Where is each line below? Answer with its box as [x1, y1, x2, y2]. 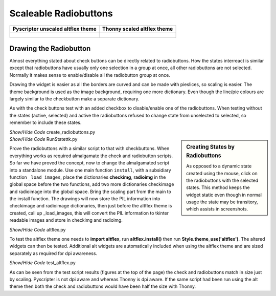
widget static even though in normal [186, 192, 262, 198]
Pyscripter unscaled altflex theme [12, 25, 97, 32]
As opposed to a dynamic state [186, 163, 252, 169]
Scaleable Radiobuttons [9, 8, 113, 19]
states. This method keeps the [186, 184, 250, 191]
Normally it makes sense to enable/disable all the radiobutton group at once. [9, 72, 171, 78]
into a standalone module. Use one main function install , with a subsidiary [9, 167, 171, 173]
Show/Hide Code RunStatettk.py [9, 136, 78, 142]
